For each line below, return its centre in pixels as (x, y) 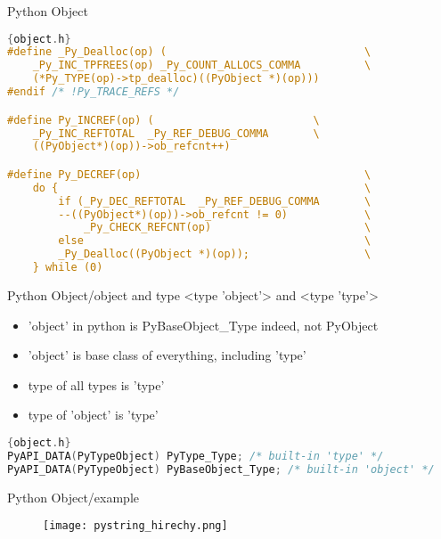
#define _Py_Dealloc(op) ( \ (189, 52)
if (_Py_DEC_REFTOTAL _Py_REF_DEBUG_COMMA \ (215, 201)
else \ (215, 241)
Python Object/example (73, 497)
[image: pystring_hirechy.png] (135, 526)
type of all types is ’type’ (96, 384)
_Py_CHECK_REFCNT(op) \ (227, 228)
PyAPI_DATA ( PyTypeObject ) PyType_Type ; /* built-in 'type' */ (196, 456)
